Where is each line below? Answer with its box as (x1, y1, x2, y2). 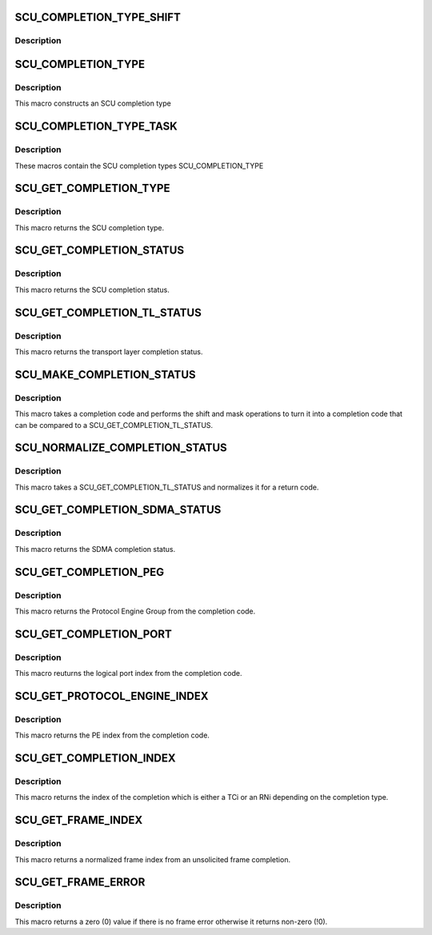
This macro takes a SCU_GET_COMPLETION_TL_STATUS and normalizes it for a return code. (14, 482, 319, 492)
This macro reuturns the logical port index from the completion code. (14, 669, 242, 678)
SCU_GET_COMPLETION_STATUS (14, 244, 184, 258)
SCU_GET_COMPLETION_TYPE (14, 182, 170, 195)
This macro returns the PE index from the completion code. (14, 730, 210, 740)
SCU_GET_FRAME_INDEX (14, 813, 143, 827)
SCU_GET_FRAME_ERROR (14, 876, 146, 889)
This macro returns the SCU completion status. (14, 285, 170, 294)
